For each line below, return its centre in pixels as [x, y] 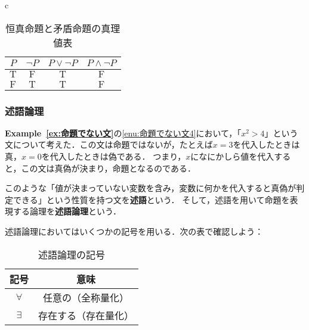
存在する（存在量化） [86, 315]
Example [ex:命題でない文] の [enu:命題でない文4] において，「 [123, 133]
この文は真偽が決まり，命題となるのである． [108, 168]
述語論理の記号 [72, 254]
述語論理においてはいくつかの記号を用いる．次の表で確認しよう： [134, 231]
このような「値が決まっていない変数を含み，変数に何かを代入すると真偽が [151, 188]
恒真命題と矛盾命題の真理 [63, 28]
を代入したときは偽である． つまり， [114, 156]
